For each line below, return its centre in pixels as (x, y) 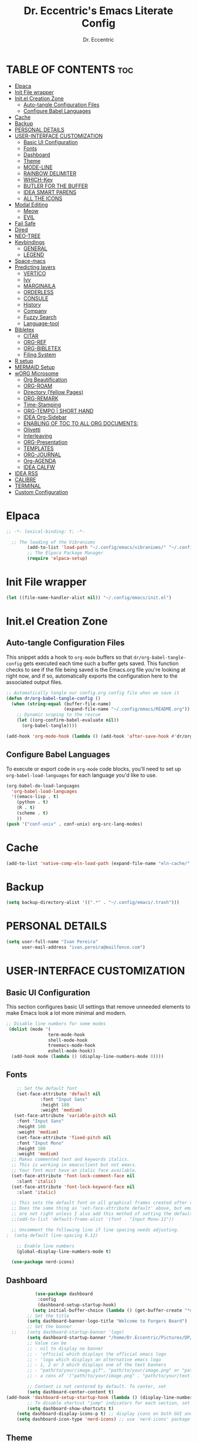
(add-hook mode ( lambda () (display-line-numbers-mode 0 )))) (88, 1057)
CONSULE (36, 298)
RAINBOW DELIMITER (50, 173)
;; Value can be (47, 1343)
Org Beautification (45, 379)
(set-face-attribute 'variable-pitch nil (65, 1116)
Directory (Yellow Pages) (53, 392)
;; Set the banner (50, 1327)
